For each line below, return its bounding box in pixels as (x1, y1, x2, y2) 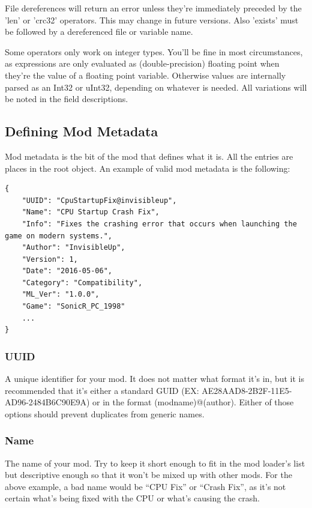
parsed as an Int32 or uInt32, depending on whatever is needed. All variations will (5, 80, 307, 93)
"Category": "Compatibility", (22, 278, 143, 287)
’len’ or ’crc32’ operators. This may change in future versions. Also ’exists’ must (5, 13, 299, 26)
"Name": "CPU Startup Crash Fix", (22, 208, 160, 217)
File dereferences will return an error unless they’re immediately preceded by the (5, 2, 302, 14)
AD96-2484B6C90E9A (5, 396, 86, 408)
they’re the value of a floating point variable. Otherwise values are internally (5, 68, 286, 81)
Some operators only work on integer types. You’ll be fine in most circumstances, (5, 45, 303, 58)
